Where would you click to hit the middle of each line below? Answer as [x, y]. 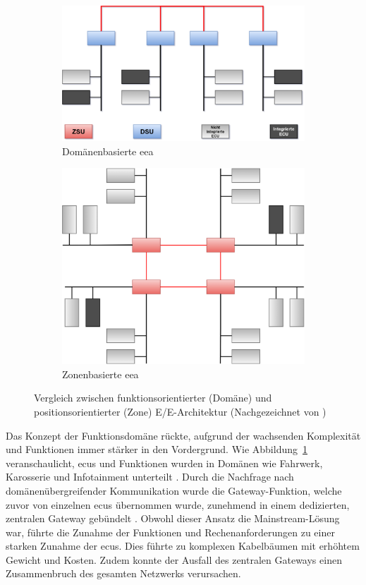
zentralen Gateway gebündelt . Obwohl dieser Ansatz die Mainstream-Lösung [173, 518]
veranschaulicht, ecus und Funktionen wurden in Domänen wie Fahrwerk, [164, 463]
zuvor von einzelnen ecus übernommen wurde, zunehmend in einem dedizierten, [178, 504]
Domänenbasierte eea [108, 151]
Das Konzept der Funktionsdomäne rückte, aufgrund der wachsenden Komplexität [183, 435]
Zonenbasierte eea [100, 374]
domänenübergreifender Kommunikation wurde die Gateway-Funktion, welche [174, 490]
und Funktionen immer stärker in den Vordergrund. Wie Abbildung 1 [157, 449]
